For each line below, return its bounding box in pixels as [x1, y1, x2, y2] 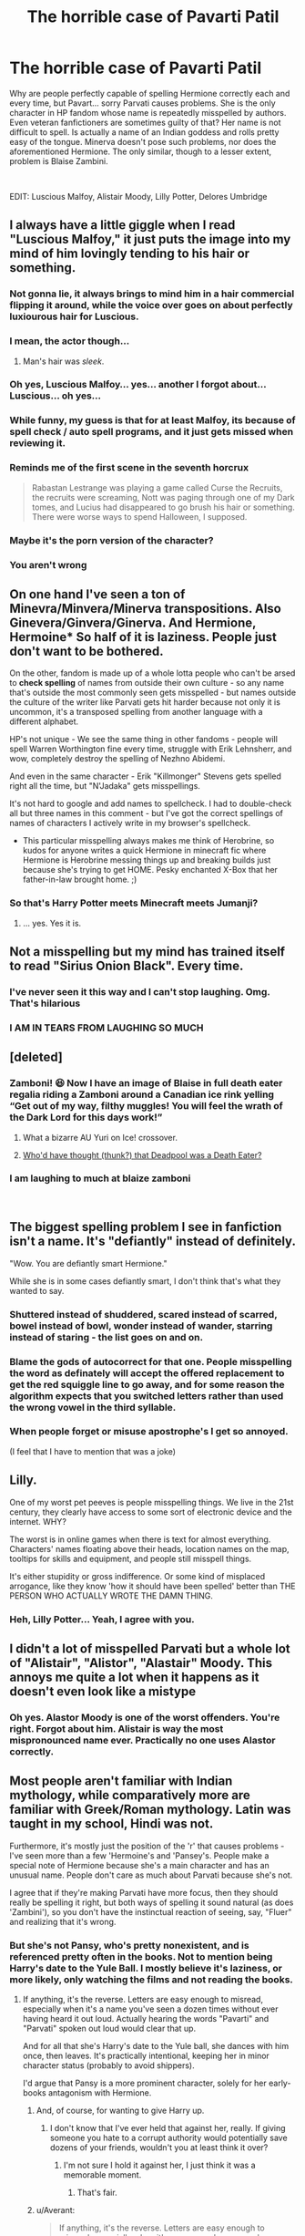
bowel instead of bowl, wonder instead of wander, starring [9, 1320, 273, 1332]
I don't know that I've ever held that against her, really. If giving [49, 2122, 286, 2133]
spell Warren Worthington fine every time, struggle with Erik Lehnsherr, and [9, 743, 292, 754]
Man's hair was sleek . [22, 356, 105, 367]
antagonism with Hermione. [48, 2086, 152, 2098]
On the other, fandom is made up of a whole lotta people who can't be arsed [9, 668, 296, 678]
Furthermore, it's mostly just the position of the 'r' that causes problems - [9, 1840, 285, 1851]
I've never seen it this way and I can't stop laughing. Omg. [9, 985, 270, 998]
